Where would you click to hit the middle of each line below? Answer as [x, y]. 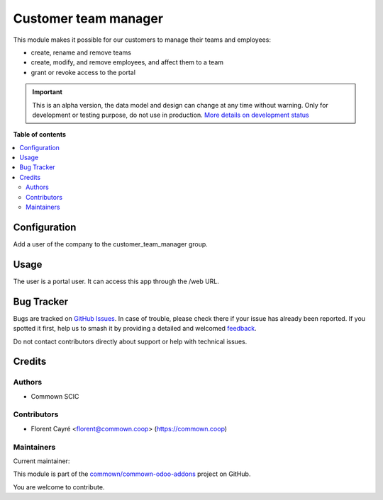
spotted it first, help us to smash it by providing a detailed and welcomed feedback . [135, 329]
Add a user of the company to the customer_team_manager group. [111, 244]
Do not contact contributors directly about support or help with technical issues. [130, 341]
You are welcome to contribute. [59, 487]
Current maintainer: [41, 461]
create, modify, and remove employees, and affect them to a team [127, 62]
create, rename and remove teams [81, 52]
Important [48, 92]
